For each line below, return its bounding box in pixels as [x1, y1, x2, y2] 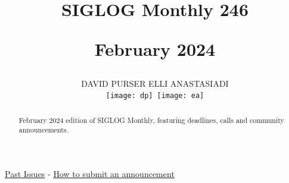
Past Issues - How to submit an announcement [5, 167, 175, 179]
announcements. [18, 125, 69, 135]
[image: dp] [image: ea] [105, 91, 204, 100]
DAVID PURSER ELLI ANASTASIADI [81, 77, 229, 89]
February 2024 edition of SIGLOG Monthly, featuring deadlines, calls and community [18, 115, 284, 125]
